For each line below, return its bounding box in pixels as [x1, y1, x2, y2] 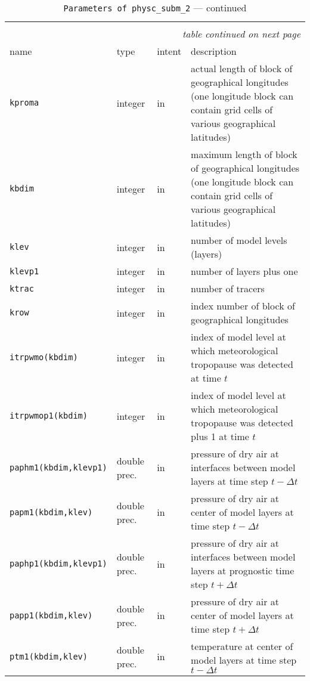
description [191, 44, 237, 58]
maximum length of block [191, 147, 297, 161]
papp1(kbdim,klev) [10, 610, 93, 620]
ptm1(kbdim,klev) [10, 651, 88, 661]
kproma [10, 98, 39, 107]
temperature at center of [191, 639, 293, 653]
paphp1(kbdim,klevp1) [10, 559, 107, 568]
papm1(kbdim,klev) [10, 507, 93, 517]
